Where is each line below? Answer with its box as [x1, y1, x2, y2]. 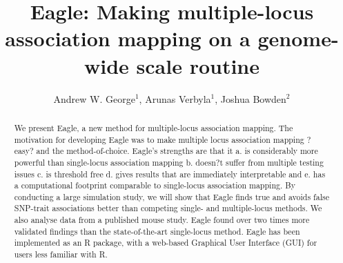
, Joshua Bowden [215, 91, 286, 106]
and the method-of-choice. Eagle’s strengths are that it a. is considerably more [36, 145, 318, 157]
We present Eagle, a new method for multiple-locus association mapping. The [14, 121, 293, 133]
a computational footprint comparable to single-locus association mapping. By [14, 179, 295, 191]
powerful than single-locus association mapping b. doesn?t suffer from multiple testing [14, 156, 324, 168]
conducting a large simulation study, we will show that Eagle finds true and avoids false [14, 191, 329, 202]
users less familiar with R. [14, 249, 108, 260]
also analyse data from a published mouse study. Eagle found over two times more [14, 214, 310, 226]
